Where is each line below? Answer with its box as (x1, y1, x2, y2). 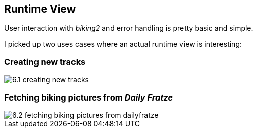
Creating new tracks (4, 56, 86, 67)
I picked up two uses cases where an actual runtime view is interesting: (4, 40, 242, 49)
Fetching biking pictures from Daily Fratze (4, 92, 173, 103)
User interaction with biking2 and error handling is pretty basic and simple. (4, 24, 253, 33)
